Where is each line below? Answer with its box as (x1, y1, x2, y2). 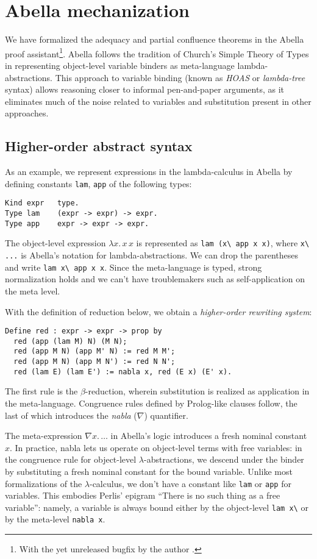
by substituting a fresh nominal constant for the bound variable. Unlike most (5, 465, 293, 477)
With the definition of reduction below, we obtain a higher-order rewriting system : (5, 305, 312, 318)
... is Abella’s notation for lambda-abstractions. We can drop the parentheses (5, 249, 299, 262)
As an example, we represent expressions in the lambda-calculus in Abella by (5, 165, 293, 178)
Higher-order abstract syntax (5, 137, 193, 155)
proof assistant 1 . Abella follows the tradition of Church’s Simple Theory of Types (5, 45, 309, 60)
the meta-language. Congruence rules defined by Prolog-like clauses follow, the (5, 396, 297, 409)
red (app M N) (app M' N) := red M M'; (13, 347, 176, 356)
